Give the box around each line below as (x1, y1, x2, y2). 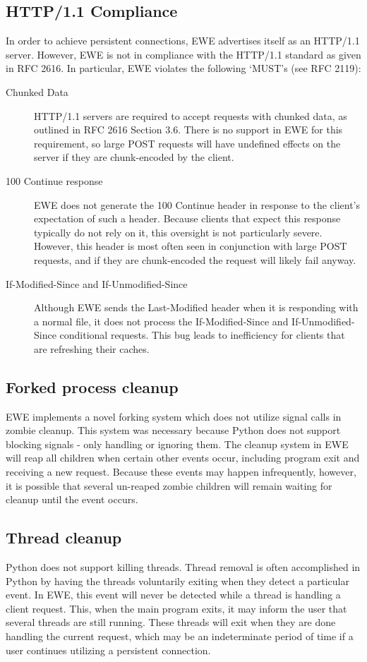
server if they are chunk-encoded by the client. (34, 150, 234, 164)
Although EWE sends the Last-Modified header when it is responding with (34, 300, 359, 315)
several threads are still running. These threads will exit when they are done (6, 615, 336, 630)
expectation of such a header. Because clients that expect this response (34, 211, 341, 226)
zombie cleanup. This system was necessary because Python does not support (6, 423, 341, 438)
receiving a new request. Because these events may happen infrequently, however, (6, 464, 356, 479)
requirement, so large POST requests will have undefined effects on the (34, 136, 341, 150)
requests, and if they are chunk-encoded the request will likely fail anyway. (34, 252, 356, 267)
